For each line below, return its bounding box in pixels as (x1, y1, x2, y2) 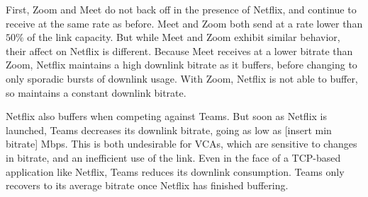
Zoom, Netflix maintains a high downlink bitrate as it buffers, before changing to (6, 57, 357, 72)
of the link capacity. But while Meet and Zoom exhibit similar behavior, (27, 30, 340, 44)
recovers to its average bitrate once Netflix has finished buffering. (6, 178, 289, 193)
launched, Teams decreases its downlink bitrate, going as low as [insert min (6, 122, 332, 137)
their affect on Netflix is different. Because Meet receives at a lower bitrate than (6, 43, 353, 58)
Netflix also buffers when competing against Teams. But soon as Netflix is (6, 109, 328, 124)
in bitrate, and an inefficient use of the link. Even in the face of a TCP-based (6, 150, 341, 165)
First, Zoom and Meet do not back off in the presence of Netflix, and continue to (6, 2, 357, 16)
